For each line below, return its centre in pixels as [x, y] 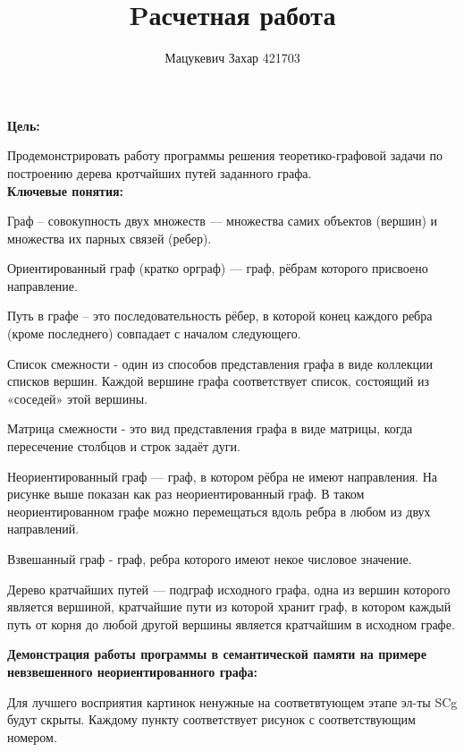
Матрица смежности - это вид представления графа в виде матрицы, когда [210, 428]
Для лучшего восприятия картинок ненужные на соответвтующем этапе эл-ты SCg [232, 701]
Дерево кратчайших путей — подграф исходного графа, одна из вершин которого [229, 589]
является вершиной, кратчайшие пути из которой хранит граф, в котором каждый [229, 607]
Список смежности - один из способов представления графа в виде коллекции [220, 363]
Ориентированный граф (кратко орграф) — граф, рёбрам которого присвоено [218, 268]
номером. [32, 736]
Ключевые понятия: [66, 190]
